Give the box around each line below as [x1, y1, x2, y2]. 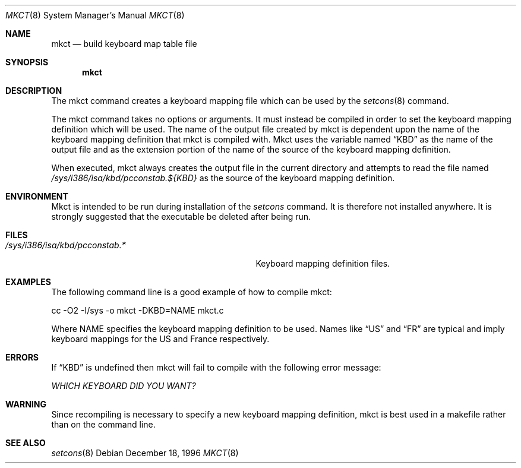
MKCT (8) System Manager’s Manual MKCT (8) [5, 10, 185, 20]
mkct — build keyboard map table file [51, 39, 197, 49]
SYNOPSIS [5, 57, 49, 67]
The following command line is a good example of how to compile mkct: [51, 287, 332, 297]
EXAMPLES [5, 277, 51, 287]
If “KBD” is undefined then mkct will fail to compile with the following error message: [51, 362, 381, 372]
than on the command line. [51, 419, 156, 429]
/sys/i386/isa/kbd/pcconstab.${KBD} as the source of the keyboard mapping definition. [51, 173, 395, 183]
